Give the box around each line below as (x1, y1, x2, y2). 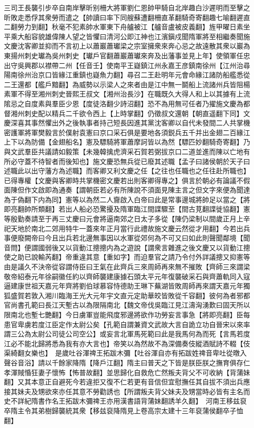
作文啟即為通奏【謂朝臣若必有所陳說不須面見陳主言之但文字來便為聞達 (24, 185, 250, 195)
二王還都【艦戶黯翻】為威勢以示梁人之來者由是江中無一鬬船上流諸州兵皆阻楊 (4, 79, 250, 89)
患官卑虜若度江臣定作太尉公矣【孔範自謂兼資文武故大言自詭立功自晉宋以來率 (4, 319, 250, 329)
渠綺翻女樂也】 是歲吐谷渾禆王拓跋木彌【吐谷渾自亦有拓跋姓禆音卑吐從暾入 (4, 348, 247, 358)
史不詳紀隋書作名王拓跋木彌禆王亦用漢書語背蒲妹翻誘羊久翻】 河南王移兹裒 (4, 396, 247, 406)
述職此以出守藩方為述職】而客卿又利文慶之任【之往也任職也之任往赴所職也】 (4, 166, 250, 176)
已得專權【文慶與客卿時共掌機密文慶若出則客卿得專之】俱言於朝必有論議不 (4, 175, 243, 185)
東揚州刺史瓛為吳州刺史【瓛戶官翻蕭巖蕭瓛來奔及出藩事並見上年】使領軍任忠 (4, 50, 250, 60)
